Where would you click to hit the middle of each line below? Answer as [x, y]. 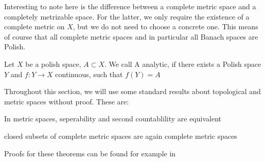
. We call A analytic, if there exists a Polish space [183, 64]
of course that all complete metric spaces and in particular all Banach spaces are [131, 36]
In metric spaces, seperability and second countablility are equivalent [113, 119]
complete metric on [34, 26]
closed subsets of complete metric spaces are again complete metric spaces [121, 136]
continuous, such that [89, 74]
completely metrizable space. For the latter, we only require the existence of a [127, 16]
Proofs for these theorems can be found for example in [90, 153]
